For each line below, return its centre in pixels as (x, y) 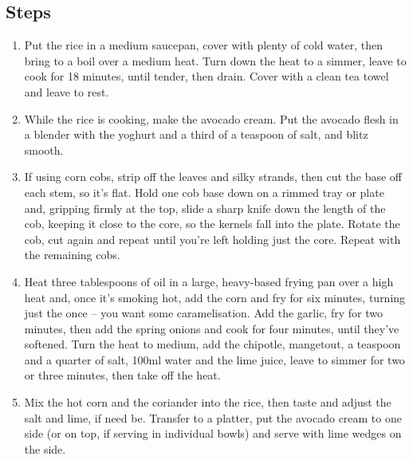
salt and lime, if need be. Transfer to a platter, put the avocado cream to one (213, 417)
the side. (45, 448)
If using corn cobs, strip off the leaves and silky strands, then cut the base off (213, 177)
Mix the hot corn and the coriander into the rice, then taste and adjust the (208, 402)
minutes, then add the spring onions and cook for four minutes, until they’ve (212, 328)
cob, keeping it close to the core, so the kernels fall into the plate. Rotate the (212, 224)
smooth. (44, 149)
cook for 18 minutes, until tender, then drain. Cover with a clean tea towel (206, 76)
